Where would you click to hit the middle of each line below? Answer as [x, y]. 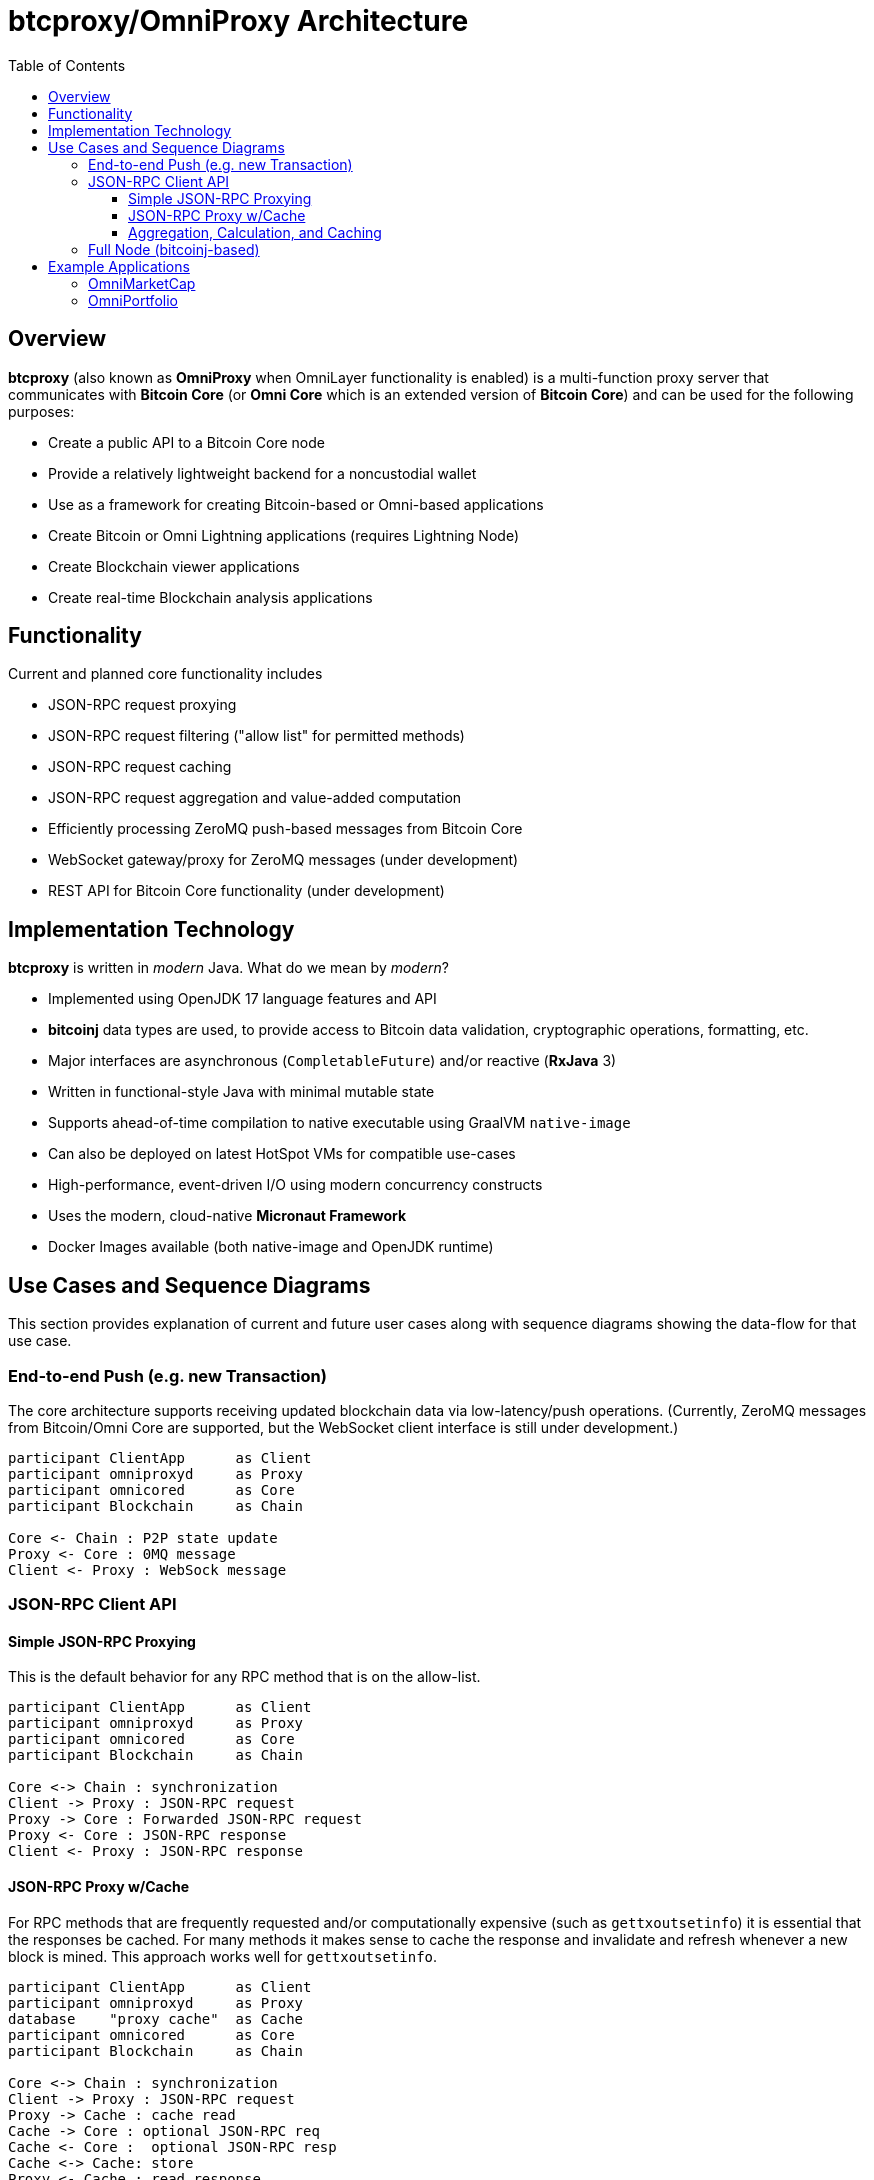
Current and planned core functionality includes [165, 674]
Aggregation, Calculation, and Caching [255, 232]
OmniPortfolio [133, 300]
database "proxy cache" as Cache [156, 2018]
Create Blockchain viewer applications [174, 566]
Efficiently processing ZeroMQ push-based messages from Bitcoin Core [285, 829]
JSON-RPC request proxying [142, 705]
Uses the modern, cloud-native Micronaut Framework [227, 1216]
